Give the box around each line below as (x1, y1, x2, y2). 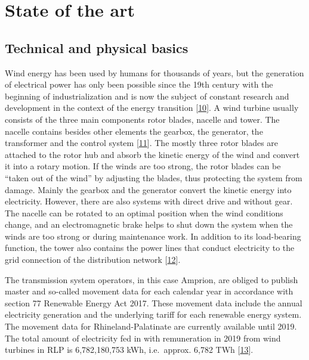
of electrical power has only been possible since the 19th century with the (5, 78, 273, 91)
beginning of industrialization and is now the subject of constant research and (5, 89, 289, 102)
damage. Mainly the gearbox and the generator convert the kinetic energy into (5, 183, 292, 195)
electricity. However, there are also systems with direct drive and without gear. (5, 195, 293, 207)
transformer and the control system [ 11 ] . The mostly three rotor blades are (5, 136, 279, 149)
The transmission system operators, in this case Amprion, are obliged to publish (5, 273, 298, 285)
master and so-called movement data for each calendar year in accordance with (5, 285, 293, 297)
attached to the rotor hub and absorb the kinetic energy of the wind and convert (5, 148, 300, 160)
